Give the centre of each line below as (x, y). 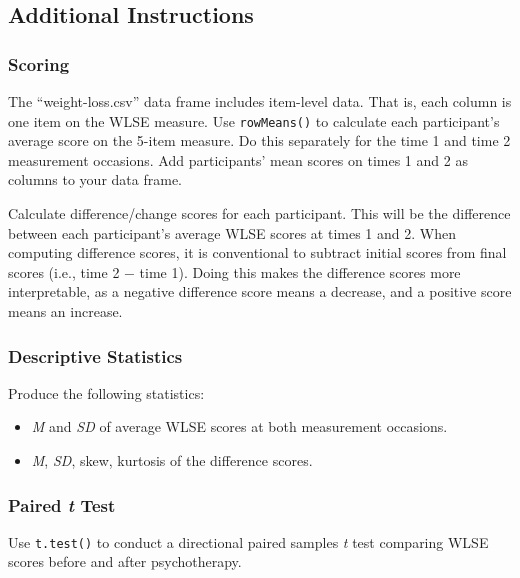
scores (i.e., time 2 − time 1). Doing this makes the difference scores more (234, 271)
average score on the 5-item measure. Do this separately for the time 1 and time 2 (259, 140)
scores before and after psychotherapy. (125, 561)
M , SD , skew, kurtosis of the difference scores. (172, 460)
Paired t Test (62, 504)
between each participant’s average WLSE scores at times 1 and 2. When (232, 232)
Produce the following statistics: (106, 392)
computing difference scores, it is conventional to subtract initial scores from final (257, 252)
